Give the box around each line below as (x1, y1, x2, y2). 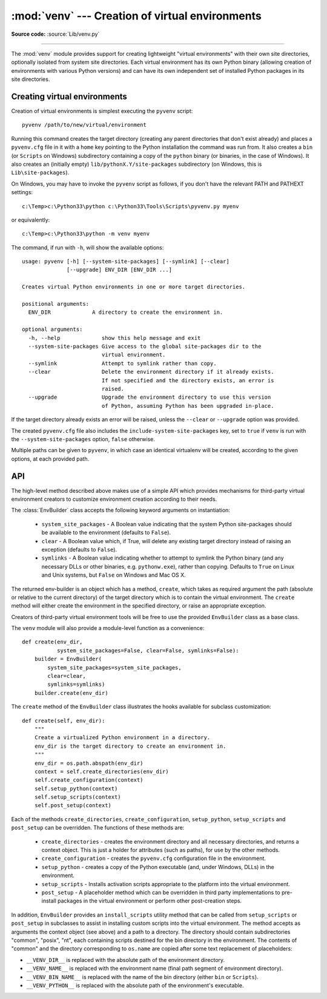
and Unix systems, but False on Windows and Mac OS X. (41, 571, 186, 579)
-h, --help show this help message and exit (28, 334, 201, 341)
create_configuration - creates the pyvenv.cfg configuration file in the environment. (41, 855, 266, 862)
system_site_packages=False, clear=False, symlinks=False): (56, 647, 239, 654)
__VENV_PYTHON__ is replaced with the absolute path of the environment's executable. (26, 981, 244, 989)
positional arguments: (22, 300, 90, 308)
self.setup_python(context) (34, 785, 118, 792)
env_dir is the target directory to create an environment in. (34, 742, 226, 750)
